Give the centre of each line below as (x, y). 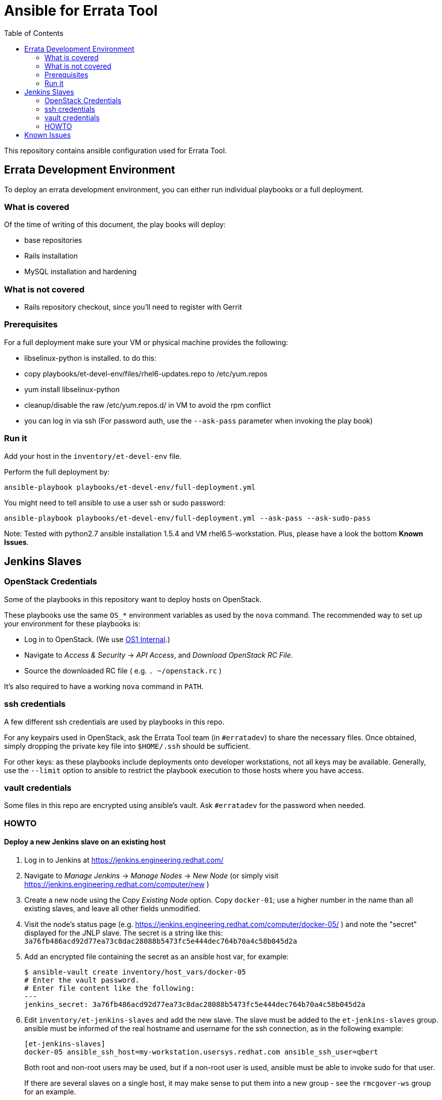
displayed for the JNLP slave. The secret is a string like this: (124, 933)
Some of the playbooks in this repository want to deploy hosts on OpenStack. (133, 599)
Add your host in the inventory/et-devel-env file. (93, 456)
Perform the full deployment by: (57, 472)
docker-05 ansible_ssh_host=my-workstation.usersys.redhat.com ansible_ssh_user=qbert (201, 1052)
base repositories (53, 240)
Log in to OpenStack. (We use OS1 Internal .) (97, 639)
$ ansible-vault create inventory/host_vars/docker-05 (135, 972)
